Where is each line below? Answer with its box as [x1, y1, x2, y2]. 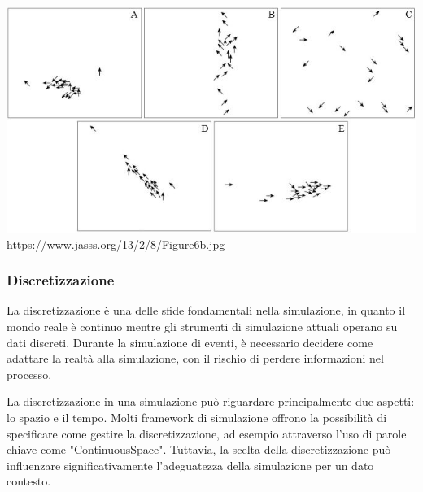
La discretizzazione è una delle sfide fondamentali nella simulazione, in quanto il [7, 302, 406, 319]
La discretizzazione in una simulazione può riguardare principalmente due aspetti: [7, 393, 415, 410]
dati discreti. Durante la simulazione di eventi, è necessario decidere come [7, 333, 373, 350]
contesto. [7, 472, 51, 490]
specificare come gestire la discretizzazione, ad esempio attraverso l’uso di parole [7, 425, 407, 442]
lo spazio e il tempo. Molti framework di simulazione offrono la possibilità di [7, 409, 387, 426]
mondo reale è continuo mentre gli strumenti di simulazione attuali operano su [7, 318, 398, 335]
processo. [7, 365, 52, 382]
